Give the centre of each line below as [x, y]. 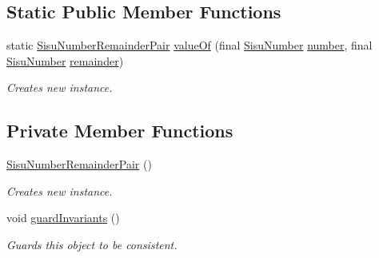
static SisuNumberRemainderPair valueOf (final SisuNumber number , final [189, 45]
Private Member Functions [120, 131]
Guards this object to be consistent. [92, 244]
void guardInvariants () [63, 218]
